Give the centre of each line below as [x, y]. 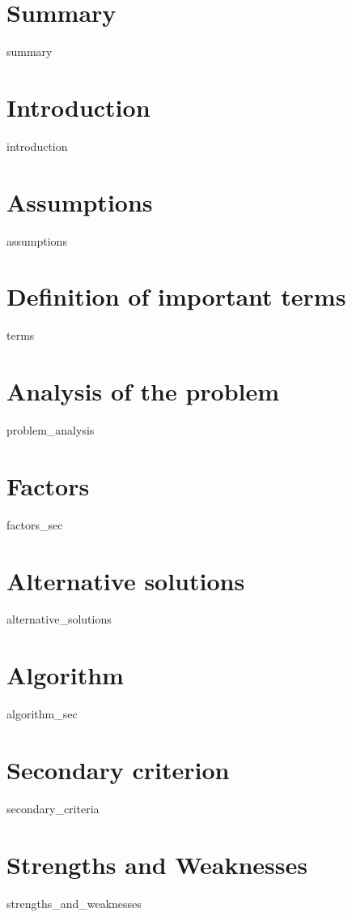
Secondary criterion [118, 769]
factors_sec [35, 524]
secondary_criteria [53, 808]
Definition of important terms [176, 296]
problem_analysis [51, 430]
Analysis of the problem [143, 391]
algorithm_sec [42, 714]
